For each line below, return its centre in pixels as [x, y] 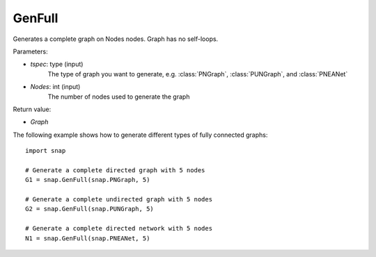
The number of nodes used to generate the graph [119, 97]
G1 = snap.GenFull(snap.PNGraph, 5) [88, 180]
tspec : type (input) [57, 64]
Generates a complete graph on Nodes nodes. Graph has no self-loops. [116, 39]
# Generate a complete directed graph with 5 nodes [115, 170]
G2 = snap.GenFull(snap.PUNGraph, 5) [90, 209]
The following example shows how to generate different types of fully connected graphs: [140, 135]
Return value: [32, 109]
